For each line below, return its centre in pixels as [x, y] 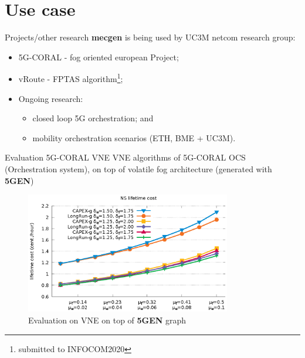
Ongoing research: [51, 98]
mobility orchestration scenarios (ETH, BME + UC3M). [134, 137]
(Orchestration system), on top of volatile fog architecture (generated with [138, 168]
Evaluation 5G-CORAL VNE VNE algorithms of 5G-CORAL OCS [125, 157]
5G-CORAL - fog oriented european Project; [99, 57]
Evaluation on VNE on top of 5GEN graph [107, 320]
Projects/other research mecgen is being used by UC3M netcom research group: [150, 37]
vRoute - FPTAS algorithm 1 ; [71, 78]
